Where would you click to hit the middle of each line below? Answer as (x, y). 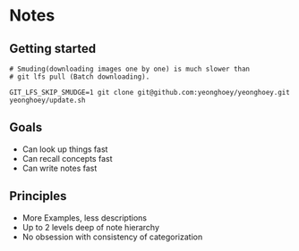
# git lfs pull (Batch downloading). (80, 77)
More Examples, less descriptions (85, 218)
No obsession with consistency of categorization (112, 237)
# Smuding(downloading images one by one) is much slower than (130, 69)
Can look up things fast (65, 149)
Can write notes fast (60, 168)
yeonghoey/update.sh (48, 100)
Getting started (53, 49)
